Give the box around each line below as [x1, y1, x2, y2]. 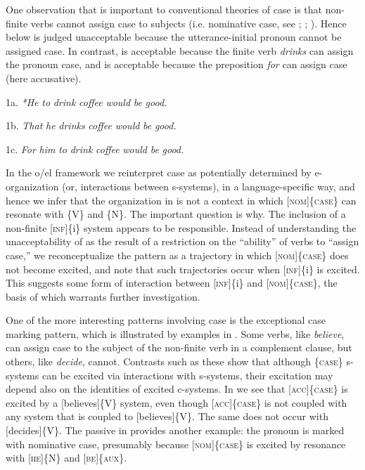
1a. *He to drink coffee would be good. [6, 94, 167, 109]
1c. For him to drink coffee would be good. [6, 141, 184, 156]
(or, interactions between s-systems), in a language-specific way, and [62, 178, 355, 193]
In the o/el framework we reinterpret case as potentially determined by [6, 165, 312, 180]
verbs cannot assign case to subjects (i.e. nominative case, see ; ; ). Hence [30, 15, 347, 30]
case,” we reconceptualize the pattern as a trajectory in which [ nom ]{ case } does [6, 247, 349, 262]
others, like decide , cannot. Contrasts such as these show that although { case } [6, 354, 343, 369]
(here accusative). [6, 70, 82, 85]
